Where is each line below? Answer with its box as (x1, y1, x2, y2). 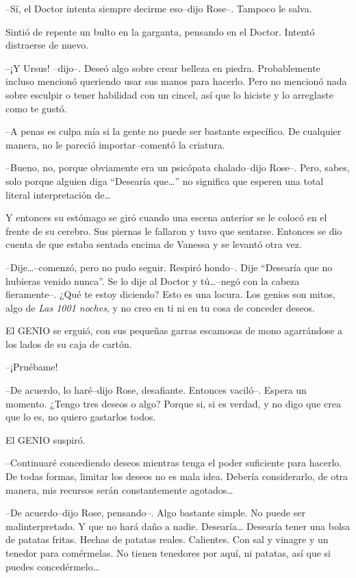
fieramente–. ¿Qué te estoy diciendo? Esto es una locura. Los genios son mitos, (5, 287, 335, 301)
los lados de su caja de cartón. (5, 336, 132, 351)
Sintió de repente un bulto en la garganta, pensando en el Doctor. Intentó (5, 24, 315, 38)
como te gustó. (5, 101, 67, 115)
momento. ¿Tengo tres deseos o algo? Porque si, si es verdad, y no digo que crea (5, 396, 341, 410)
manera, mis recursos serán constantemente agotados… (5, 482, 233, 497)
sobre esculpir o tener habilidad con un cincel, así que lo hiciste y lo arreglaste (5, 87, 333, 101)
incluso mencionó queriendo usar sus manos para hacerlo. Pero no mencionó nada (5, 74, 347, 88)
